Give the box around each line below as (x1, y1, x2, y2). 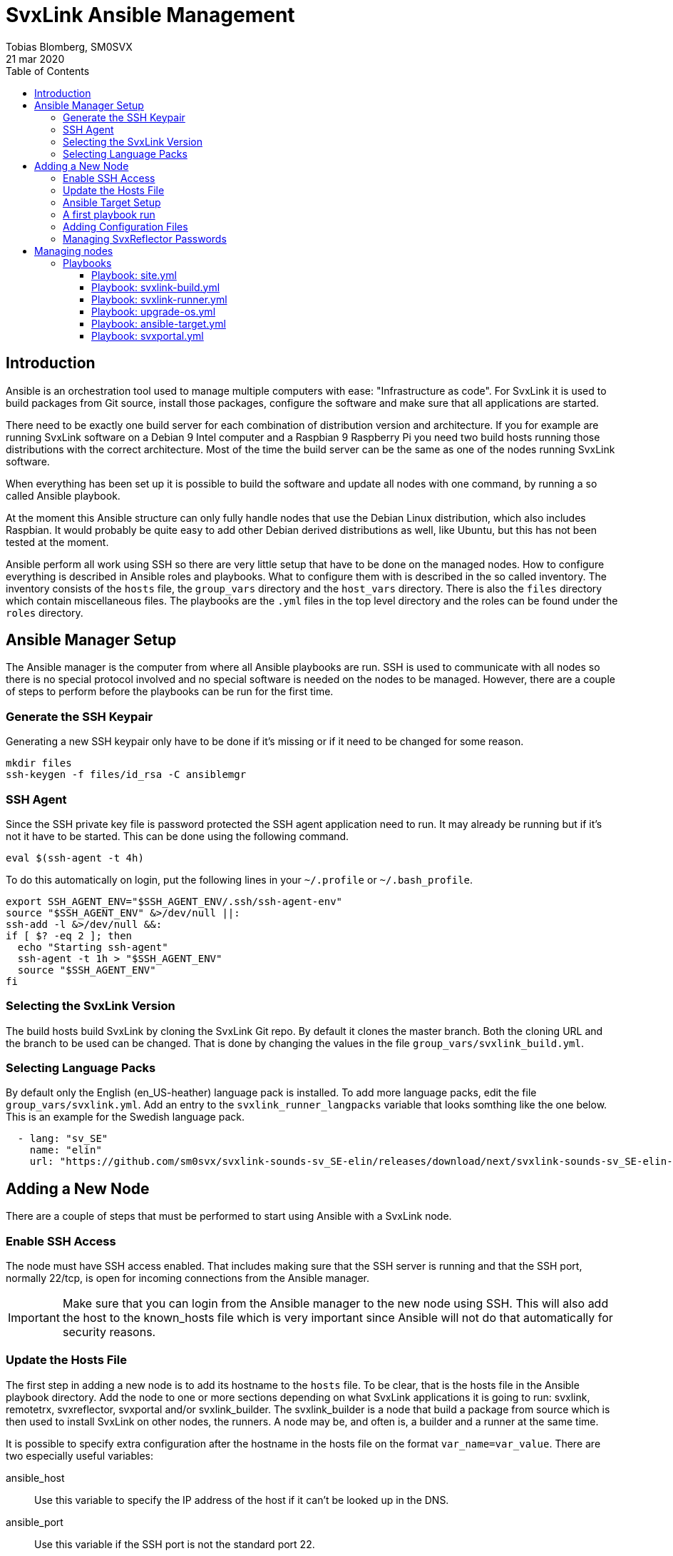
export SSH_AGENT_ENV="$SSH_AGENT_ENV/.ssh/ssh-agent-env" (6, 895, 343, 907)
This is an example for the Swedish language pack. (6, 1111, 245, 1123)
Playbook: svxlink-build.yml (91, 281, 220, 293)
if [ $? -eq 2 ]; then (6, 929, 133, 941)
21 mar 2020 (6, 52, 65, 65)
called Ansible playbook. (6, 489, 120, 502)
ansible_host (6, 1471, 65, 1484)
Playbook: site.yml (91, 268, 177, 281)
